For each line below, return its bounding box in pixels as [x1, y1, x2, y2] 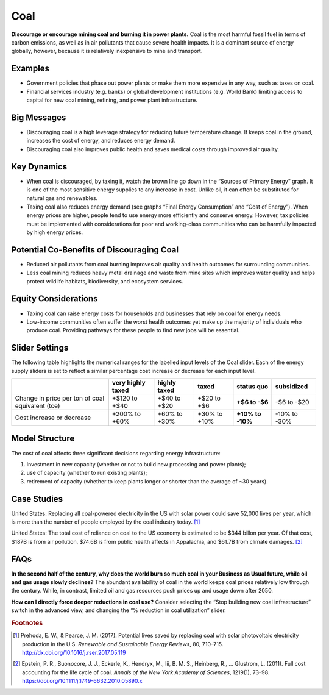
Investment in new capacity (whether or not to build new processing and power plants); [26, 460, 246, 468]
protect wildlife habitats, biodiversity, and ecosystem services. [26, 277, 183, 285]
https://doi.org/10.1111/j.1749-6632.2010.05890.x [22, 677, 143, 685]
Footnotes [11, 619, 43, 627]
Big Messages [11, 112, 66, 123]
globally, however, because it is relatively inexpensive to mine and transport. [11, 48, 203, 55]
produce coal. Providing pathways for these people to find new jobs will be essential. [26, 327, 240, 334]
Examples [11, 63, 50, 74]
